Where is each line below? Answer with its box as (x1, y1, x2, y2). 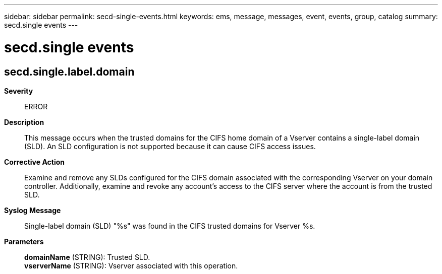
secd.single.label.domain (4, 65, 135, 78)
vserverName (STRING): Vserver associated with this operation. (24, 261, 238, 270)
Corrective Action (4, 157, 65, 166)
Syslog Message (4, 205, 61, 215)
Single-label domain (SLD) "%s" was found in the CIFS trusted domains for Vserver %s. (24, 221, 315, 230)
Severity (4, 86, 33, 95)
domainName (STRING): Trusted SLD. (24, 252, 150, 261)
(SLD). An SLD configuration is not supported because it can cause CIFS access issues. (24, 142, 316, 151)
